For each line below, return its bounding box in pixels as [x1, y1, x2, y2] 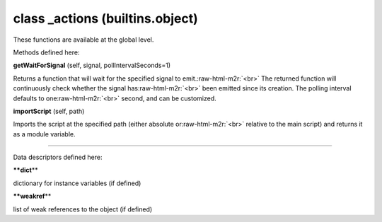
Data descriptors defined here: [13, 153, 103, 162]
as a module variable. [13, 129, 76, 138]
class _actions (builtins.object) [13, 11, 198, 26]
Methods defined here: [13, 48, 80, 57]
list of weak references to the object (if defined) [13, 205, 153, 214]
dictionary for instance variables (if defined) [13, 179, 141, 187]
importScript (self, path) [13, 107, 85, 115]
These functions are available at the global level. [13, 35, 154, 44]
